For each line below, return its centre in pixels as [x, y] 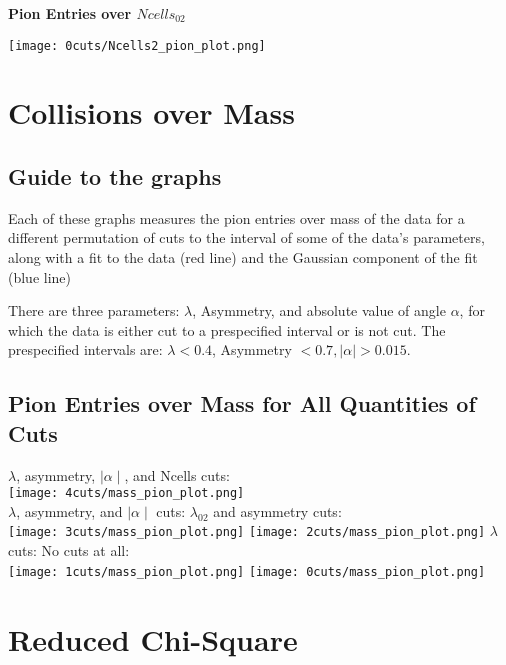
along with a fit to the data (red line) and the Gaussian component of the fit [243, 257]
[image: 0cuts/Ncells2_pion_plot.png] [137, 45]
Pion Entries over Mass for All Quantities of [242, 403]
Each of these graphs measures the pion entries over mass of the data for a [236, 217]
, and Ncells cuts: [177, 474]
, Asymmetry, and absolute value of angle [319, 310]
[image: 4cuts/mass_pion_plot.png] [126, 493]
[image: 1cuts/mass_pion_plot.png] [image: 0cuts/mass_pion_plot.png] [247, 571]
